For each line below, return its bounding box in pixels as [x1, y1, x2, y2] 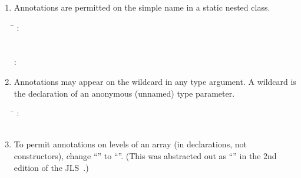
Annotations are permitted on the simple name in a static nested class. [14, 1, 270, 13]
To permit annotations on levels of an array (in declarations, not [14, 138, 247, 150]
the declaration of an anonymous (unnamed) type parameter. [14, 87, 235, 99]
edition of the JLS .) [14, 161, 89, 173]
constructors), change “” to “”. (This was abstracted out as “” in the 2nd [14, 149, 277, 161]
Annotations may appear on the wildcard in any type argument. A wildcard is [14, 75, 296, 87]
